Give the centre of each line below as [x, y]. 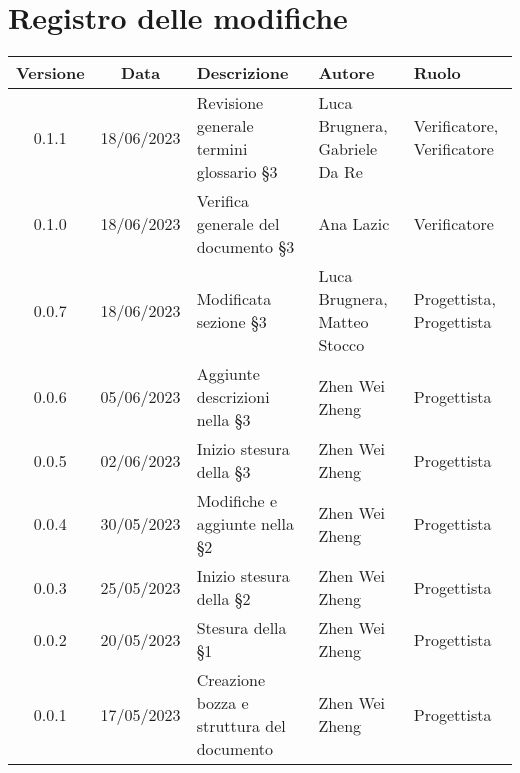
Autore [346, 73]
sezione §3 [231, 322]
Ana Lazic [354, 224]
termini [222, 149]
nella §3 [223, 420]
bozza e [222, 703]
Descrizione [242, 73]
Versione [50, 73]
